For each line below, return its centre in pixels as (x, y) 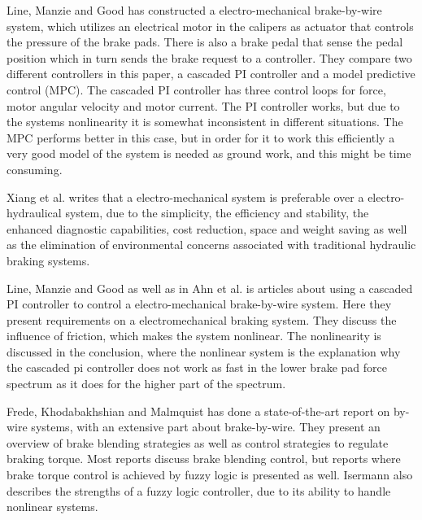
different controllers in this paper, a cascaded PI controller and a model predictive (211, 74)
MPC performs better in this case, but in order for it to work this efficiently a (201, 137)
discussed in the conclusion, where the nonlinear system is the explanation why (204, 351)
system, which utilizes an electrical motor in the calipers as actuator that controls (210, 26)
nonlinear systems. (52, 507)
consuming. (35, 169)
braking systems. (48, 260)
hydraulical (34, 213)
